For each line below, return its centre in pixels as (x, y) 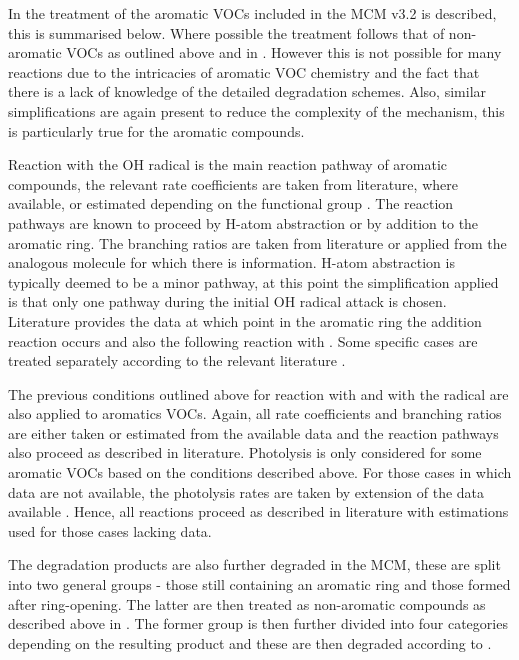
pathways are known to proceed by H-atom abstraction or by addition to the (243, 222)
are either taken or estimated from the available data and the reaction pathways (253, 432)
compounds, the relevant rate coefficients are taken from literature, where (233, 183)
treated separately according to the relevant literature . (177, 360)
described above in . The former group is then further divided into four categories (258, 623)
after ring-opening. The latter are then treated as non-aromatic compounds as (247, 603)
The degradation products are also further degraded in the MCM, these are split (254, 564)
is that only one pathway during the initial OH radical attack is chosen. (227, 301)
